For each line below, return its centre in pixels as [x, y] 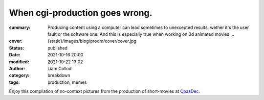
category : [19, 75]
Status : [17, 48]
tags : [14, 82]
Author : [17, 68]
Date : [15, 55]
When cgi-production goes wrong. [81, 13]
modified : [19, 62]
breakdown [59, 75]
